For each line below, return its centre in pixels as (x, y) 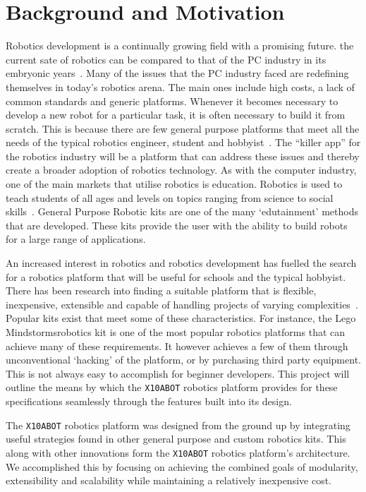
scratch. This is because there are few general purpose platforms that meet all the (183, 128)
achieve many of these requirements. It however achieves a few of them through (177, 346)
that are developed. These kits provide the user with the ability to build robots (177, 225)
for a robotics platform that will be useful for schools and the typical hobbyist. (176, 276)
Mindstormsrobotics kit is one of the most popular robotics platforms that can (176, 332)
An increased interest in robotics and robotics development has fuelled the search (181, 263)
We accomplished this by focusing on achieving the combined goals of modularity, (182, 466)
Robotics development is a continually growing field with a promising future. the (180, 46)
